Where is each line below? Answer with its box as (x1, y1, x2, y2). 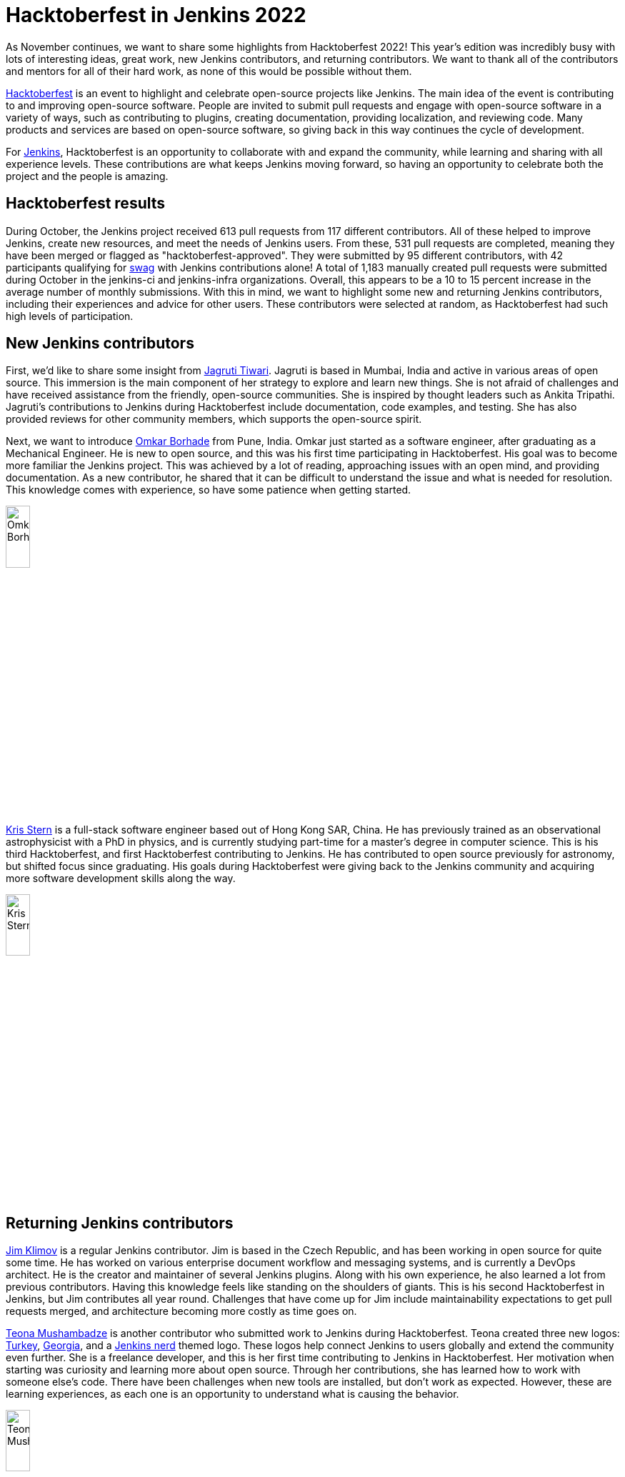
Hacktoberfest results (6, 194, 166, 213)
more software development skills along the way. (6, 871, 236, 884)
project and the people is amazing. (6, 169, 169, 182)
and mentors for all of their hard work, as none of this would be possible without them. (6, 64, 412, 77)
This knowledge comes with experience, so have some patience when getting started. (6, 484, 411, 496)
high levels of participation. (6, 309, 134, 322)
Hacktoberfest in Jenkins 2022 (6, 3, 306, 27)
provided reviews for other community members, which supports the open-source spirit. (6, 413, 422, 426)
